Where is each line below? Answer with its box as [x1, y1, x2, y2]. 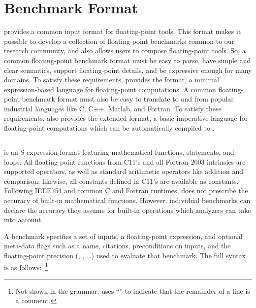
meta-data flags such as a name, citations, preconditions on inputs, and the [4, 240, 231, 251]
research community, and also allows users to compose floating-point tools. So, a [4, 45, 246, 56]
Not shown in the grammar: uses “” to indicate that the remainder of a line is [15, 285, 250, 296]
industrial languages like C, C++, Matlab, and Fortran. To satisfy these [4, 103, 222, 113]
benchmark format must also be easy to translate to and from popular [22, 94, 234, 104]
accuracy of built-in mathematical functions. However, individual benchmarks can [4, 195, 251, 205]
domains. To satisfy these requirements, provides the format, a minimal [4, 74, 219, 85]
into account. [4, 214, 43, 225]
